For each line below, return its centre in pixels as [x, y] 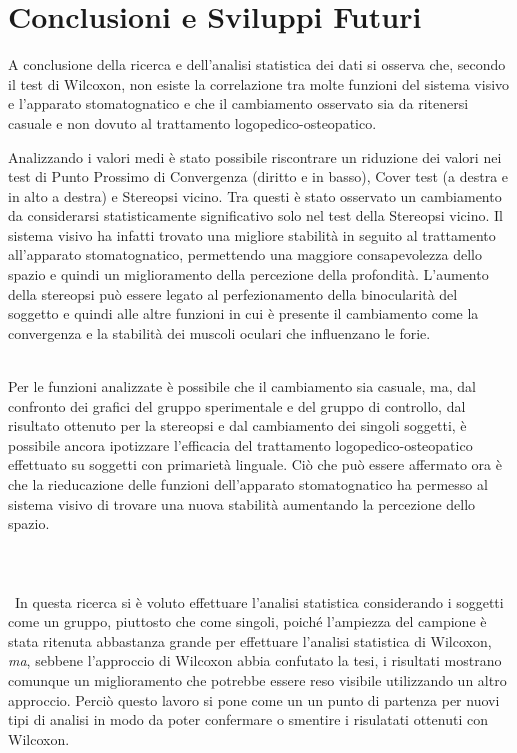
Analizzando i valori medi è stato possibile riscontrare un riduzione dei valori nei [255, 156]
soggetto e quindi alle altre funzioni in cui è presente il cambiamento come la [243, 313]
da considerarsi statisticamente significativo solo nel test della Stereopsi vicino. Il [255, 215]
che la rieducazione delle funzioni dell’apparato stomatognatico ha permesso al [248, 484]
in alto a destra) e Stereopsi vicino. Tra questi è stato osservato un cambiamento [255, 195]
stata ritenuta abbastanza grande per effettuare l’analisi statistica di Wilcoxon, [250, 640]
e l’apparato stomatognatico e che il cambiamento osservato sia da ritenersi [238, 103]
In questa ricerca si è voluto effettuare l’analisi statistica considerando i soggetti [259, 601]
